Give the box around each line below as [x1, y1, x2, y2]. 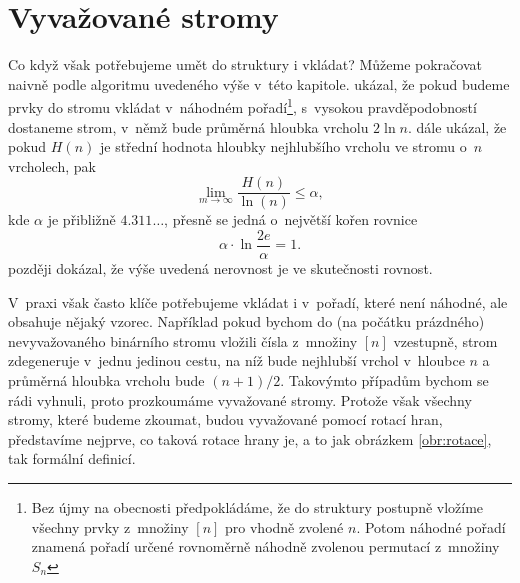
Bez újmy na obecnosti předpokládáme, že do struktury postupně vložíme [31, 497, 484, 517]
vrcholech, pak [8, 155, 96, 176]
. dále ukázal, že [407, 116, 507, 137]
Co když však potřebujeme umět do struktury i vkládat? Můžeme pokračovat [8, 54, 482, 75]
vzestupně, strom [393, 330, 498, 351]
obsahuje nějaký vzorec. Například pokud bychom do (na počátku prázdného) [8, 311, 485, 332]
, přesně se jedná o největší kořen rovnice [164, 209, 418, 230]
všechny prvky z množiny [31, 516, 189, 537]
